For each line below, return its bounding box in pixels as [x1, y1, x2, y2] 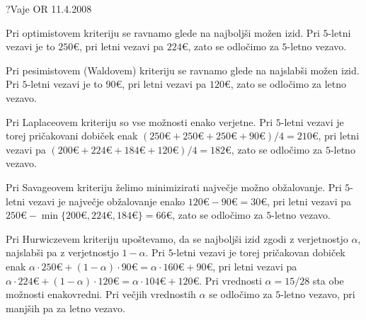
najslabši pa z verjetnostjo [6, 245, 119, 260]
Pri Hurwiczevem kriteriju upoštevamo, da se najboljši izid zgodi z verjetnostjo [6, 231, 348, 246]
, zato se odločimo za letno [230, 76, 347, 91]
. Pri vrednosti [199, 273, 262, 287]
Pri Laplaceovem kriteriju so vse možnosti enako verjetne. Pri [6, 114, 273, 129]
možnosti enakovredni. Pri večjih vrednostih [6, 287, 196, 302]
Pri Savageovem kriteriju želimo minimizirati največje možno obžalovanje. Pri [6, 179, 342, 194]
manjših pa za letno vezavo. [6, 300, 125, 315]
